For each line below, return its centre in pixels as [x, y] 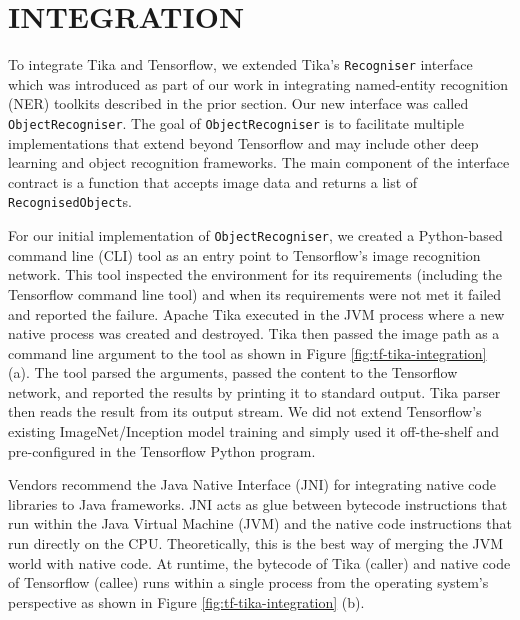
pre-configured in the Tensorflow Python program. [162, 450]
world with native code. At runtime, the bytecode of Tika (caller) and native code [259, 562]
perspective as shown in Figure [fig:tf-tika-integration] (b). [186, 601]
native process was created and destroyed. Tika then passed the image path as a [254, 333]
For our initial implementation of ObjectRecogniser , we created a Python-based [255, 235]
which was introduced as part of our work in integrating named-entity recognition [258, 83]
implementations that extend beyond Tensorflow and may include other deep [243, 142]
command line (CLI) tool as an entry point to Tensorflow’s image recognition [244, 254]
